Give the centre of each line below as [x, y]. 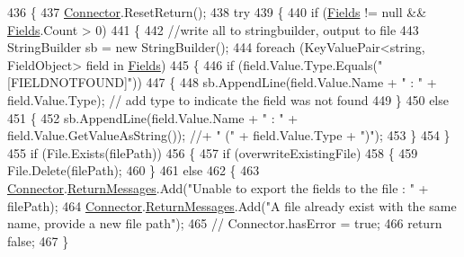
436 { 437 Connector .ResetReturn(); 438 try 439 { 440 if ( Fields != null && [217, 12]
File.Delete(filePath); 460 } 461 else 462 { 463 [134, 170]
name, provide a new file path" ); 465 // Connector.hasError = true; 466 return [225, 223]
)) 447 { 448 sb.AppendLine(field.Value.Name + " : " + [285, 82]
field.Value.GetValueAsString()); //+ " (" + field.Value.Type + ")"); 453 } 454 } [229, 135]
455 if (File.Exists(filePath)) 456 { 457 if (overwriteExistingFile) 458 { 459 [213, 152]
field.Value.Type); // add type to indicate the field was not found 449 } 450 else [228, 99]
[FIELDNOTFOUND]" [70, 82]
